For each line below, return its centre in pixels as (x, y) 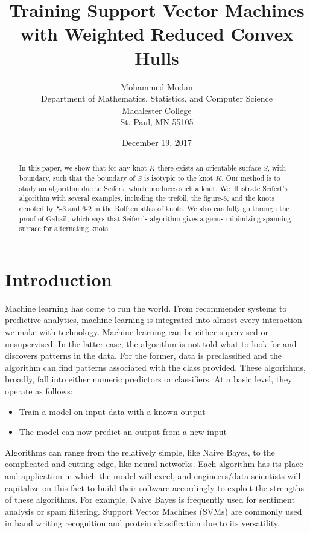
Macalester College (157, 110)
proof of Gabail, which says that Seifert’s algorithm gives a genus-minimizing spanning (155, 218)
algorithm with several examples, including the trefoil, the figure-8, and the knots (147, 198)
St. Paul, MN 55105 (157, 122)
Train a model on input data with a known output (112, 411)
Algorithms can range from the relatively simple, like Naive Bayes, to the (140, 452)
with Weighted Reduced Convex (157, 34)
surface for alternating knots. (65, 228)
